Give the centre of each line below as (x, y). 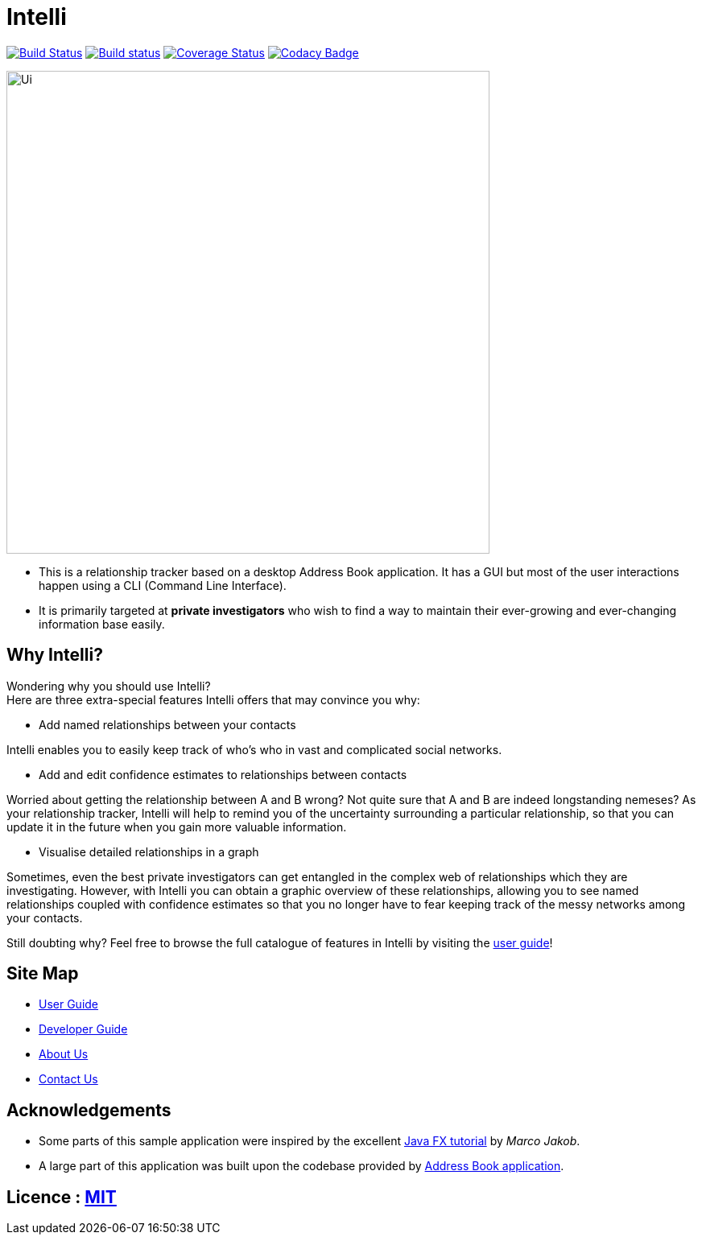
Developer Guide (83, 1029)
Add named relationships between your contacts (167, 724)
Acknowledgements (89, 1110)
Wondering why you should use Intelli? (109, 686)
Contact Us (68, 1079)
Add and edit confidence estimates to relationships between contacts (223, 774)
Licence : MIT (62, 1197)
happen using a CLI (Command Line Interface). (163, 585)
